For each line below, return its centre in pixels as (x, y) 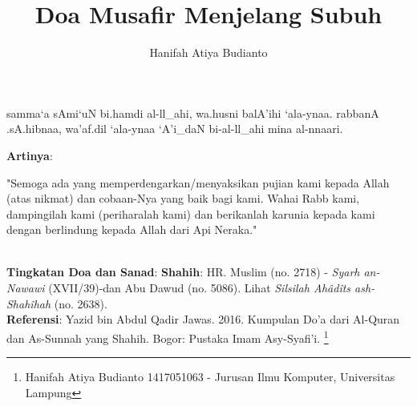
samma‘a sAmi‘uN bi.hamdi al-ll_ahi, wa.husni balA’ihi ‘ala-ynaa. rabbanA (193, 113)
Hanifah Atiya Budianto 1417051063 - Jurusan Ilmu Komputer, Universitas (210, 377)
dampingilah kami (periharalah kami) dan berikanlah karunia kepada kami (191, 213)
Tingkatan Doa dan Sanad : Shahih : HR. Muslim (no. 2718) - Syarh (183, 272)
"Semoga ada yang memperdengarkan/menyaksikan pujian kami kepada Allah (198, 182)
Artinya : (30, 155)
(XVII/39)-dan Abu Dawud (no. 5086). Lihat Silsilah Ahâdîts (200, 288)
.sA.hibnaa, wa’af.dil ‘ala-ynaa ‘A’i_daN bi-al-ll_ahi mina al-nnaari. (175, 129)
